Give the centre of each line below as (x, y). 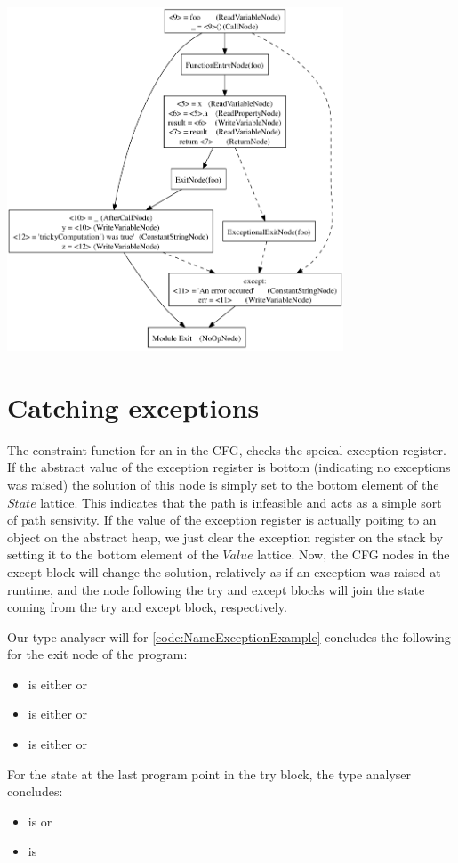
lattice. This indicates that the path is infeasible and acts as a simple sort (241, 502)
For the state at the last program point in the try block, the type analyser (209, 773)
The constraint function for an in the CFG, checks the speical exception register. (227, 449)
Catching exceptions (133, 407)
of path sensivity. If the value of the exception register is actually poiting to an (222, 520)
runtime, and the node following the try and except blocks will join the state (216, 589)
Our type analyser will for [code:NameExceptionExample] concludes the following (229, 636)
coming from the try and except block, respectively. (147, 607)
